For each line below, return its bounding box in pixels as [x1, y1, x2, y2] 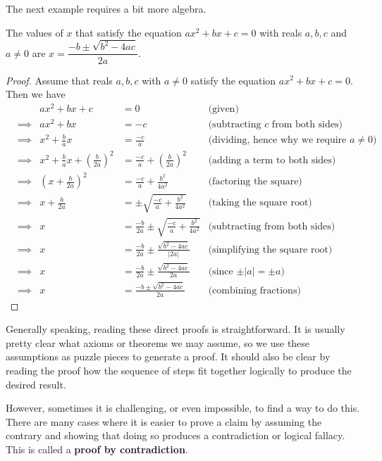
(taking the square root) [208, 198, 312, 208]
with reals [259, 25, 302, 39]
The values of [6, 25, 63, 39]
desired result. [6, 377, 66, 391]
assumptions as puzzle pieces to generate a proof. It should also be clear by [6, 349, 331, 364]
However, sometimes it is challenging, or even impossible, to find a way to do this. [6, 400, 360, 415]
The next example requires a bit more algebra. [6, 1, 207, 15]
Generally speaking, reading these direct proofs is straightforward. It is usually [6, 322, 345, 336]
